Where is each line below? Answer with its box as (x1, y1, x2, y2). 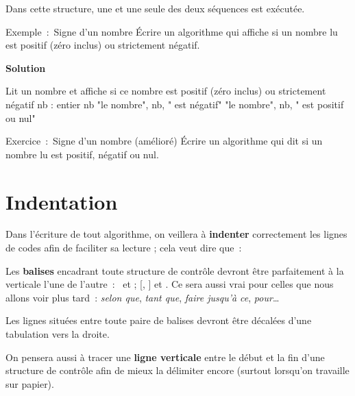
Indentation (5, 187, 118, 215)
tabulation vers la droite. (5, 327, 110, 341)
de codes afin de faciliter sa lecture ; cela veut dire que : (5, 240, 242, 255)
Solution (5, 60, 46, 75)
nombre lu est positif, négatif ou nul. (5, 147, 159, 161)
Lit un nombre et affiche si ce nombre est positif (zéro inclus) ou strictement (5, 84, 326, 98)
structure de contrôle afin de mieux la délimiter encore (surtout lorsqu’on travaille (5, 363, 350, 378)
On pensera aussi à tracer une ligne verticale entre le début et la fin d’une (5, 349, 325, 364)
